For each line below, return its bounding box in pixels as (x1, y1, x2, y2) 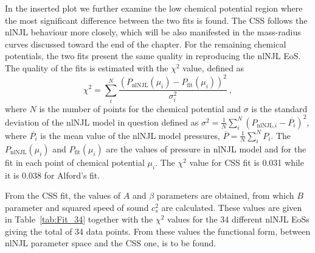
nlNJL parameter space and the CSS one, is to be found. (5, 237, 216, 249)
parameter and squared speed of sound (5, 201, 149, 213)
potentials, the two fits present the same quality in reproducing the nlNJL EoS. (5, 49, 301, 62)
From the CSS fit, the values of (5, 189, 121, 202)
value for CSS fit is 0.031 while (189, 155, 304, 168)
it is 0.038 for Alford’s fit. (5, 168, 100, 181)
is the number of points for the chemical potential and (39, 102, 241, 115)
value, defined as (182, 61, 244, 74)
